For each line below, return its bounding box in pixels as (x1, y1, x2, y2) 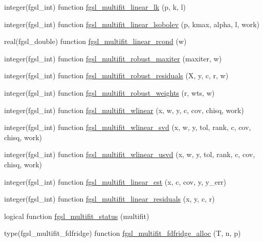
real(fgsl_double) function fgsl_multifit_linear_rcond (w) (4, 36, 187, 47)
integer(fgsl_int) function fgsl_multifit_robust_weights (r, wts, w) (4, 87, 215, 98)
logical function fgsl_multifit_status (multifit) (4, 210, 149, 221)
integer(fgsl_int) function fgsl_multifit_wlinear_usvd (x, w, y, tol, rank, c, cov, (4, 149, 255, 160)
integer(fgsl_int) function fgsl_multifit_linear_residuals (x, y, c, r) (4, 193, 215, 204)
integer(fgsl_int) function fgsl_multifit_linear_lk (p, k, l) (4, 2, 186, 12)
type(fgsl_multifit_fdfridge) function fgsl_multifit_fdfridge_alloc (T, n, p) (4, 228, 241, 238)
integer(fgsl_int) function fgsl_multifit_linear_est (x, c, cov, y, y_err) (4, 176, 227, 187)
